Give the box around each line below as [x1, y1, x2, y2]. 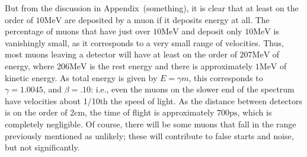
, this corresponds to [188, 71, 263, 84]
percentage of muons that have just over [5, 25, 151, 37]
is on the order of [5, 106, 68, 118]
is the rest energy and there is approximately [89, 59, 253, 72]
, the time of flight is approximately [85, 106, 215, 118]
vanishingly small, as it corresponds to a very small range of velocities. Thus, [5, 36, 284, 49]
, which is [237, 106, 272, 118]
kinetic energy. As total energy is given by [5, 71, 158, 84]
